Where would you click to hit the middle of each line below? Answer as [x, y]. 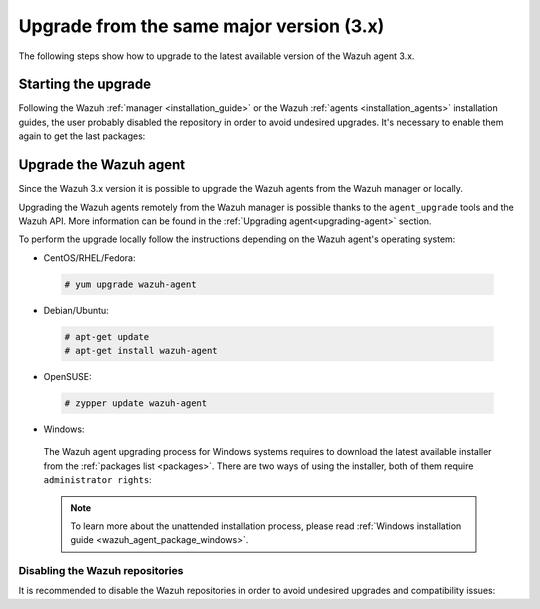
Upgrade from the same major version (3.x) [201, 26]
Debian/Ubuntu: [76, 310]
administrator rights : [97, 480]
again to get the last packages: [82, 136]
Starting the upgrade [85, 84]
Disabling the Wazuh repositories [101, 571]
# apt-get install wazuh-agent [141, 351]
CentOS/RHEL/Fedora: [89, 257]
